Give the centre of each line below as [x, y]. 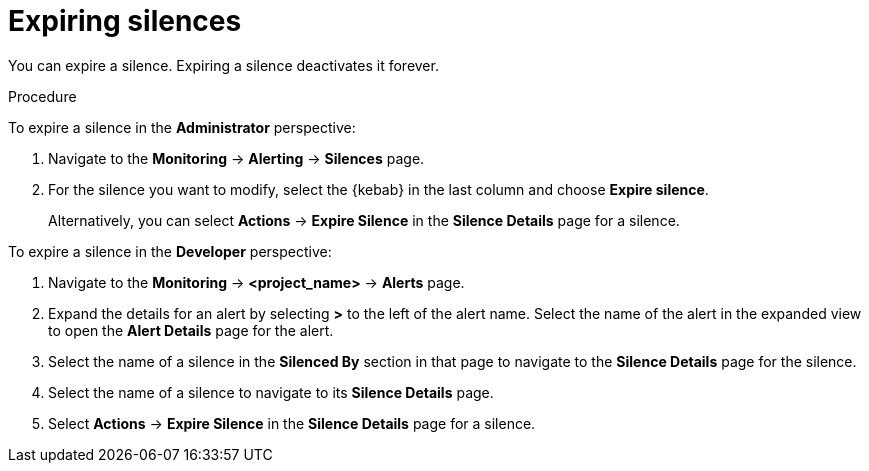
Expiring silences [125, 21]
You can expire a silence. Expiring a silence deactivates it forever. [223, 65]
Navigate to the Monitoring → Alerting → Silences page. [236, 158]
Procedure [42, 96]
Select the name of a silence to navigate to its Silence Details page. [271, 392]
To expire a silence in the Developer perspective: [170, 251]
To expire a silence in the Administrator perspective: [182, 127]
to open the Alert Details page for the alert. [191, 330]
